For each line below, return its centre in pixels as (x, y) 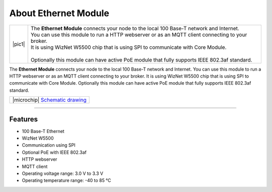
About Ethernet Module (59, 13)
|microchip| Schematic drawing (49, 100)
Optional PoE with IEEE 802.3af (54, 152)
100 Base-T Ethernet (43, 131)
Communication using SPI (49, 145)
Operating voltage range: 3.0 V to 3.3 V (62, 173)
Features (23, 119)
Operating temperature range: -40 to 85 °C (66, 180)
